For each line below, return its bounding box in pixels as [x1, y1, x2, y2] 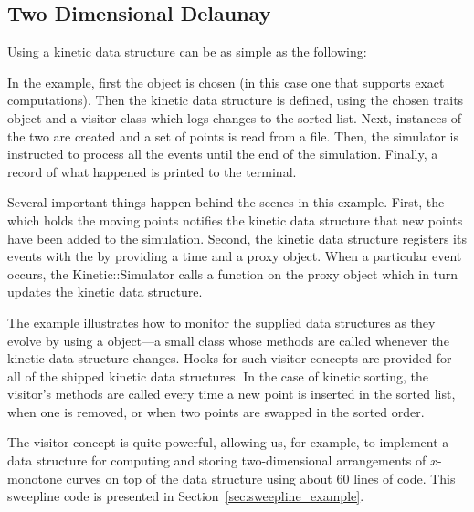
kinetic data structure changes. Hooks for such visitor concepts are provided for [7, 349, 452, 368]
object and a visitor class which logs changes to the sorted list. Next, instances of [7, 108, 461, 127]
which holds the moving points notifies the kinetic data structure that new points [7, 210, 463, 229]
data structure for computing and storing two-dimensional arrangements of [7, 451, 427, 470]
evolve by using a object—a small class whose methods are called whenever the [7, 330, 449, 350]
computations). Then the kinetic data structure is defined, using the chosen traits [7, 90, 464, 110]
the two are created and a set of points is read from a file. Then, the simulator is [7, 126, 459, 145]
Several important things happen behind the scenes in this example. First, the [7, 193, 445, 212]
